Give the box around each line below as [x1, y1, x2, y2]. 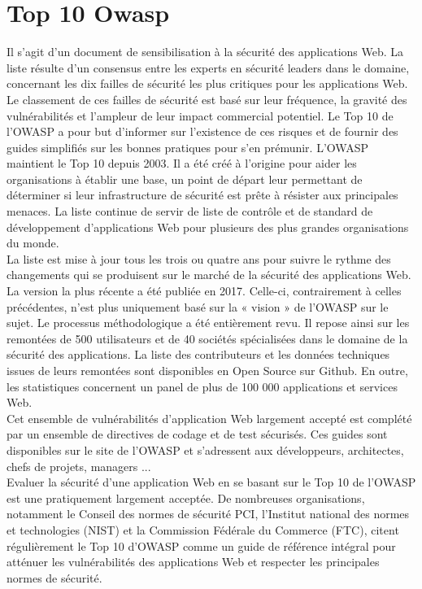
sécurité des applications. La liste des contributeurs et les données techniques [7, 346, 390, 363]
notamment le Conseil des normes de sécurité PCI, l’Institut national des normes [7, 505, 410, 522]
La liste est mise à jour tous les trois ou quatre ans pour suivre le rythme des [7, 250, 391, 267]
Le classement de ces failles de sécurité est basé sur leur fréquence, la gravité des [7, 90, 407, 107]
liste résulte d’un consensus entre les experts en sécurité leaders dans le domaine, [7, 59, 410, 76]
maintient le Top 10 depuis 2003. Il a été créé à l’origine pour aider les [7, 155, 357, 172]
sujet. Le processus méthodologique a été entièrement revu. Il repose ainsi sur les [7, 314, 410, 331]
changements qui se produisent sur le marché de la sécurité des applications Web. [7, 266, 411, 283]
